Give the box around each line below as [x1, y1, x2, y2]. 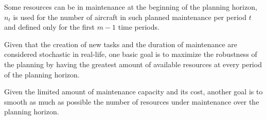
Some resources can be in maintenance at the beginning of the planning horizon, [4, 2, 257, 12]
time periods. [118, 22, 159, 32]
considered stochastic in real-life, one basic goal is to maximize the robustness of [4, 49, 257, 59]
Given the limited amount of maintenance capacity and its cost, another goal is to [4, 86, 263, 97]
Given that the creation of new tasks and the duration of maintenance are [4, 38, 238, 49]
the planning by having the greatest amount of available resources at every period [4, 58, 262, 69]
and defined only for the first [4, 22, 95, 32]
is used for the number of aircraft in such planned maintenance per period [13, 11, 246, 22]
